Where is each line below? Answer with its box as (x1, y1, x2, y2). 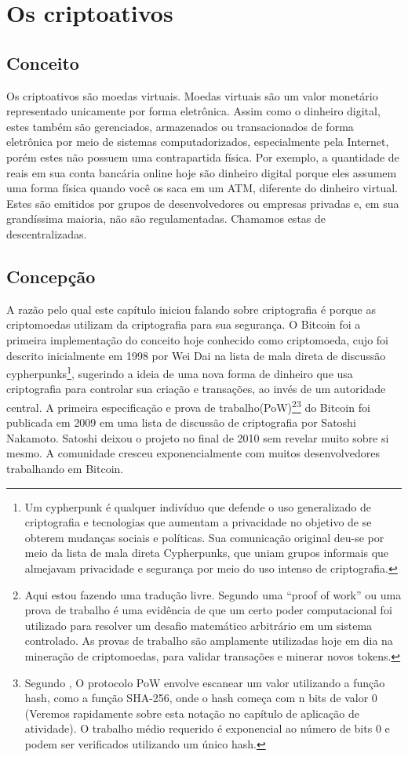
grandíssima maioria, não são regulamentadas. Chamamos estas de (6, 210, 326, 227)
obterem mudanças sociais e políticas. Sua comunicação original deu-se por (24, 529, 384, 545)
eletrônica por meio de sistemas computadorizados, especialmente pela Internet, (6, 133, 389, 150)
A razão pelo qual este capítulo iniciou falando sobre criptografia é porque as (6, 300, 377, 317)
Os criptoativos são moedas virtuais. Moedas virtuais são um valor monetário (6, 87, 378, 104)
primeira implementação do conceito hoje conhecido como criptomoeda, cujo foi (6, 331, 388, 348)
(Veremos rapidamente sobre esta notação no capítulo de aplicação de (24, 704, 359, 721)
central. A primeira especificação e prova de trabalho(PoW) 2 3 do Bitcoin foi (6, 396, 370, 415)
